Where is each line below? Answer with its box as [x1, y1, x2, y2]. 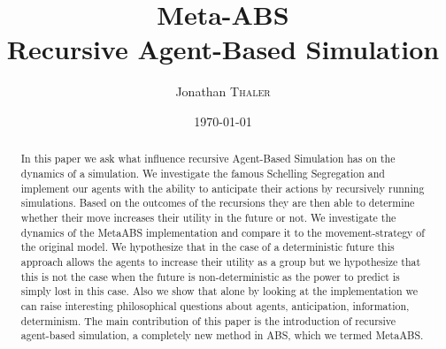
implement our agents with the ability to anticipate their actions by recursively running [20, 180, 425, 195]
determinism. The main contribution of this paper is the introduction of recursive [20, 313, 396, 328]
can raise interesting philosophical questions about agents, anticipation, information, [20, 298, 410, 313]
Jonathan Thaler [175, 82, 271, 101]
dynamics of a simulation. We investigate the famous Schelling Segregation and [20, 165, 385, 180]
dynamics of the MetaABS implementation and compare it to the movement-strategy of [20, 224, 425, 239]
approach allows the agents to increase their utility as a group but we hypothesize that [20, 254, 421, 269]
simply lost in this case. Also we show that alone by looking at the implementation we [20, 284, 419, 299]
